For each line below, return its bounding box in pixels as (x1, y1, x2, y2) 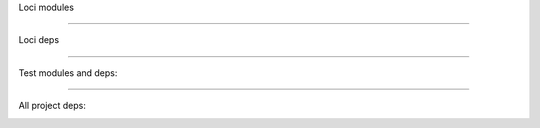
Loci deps (18, 34, 60, 46)
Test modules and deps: (18, 66, 118, 79)
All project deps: (18, 100, 87, 112)
